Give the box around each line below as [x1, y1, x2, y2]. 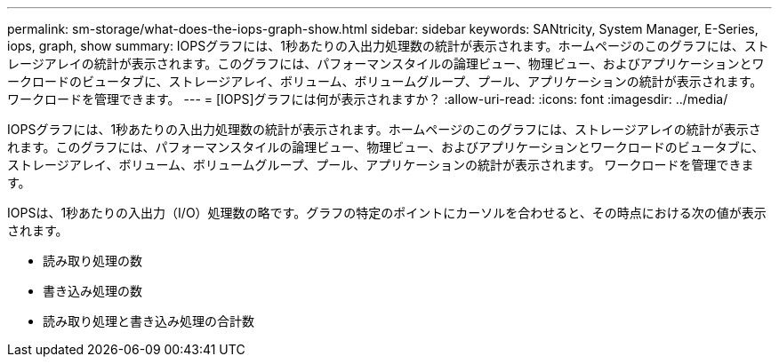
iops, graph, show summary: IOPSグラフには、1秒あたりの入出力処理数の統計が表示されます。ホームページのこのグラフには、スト [7, 38, 769, 53]
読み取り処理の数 [43, 253, 142, 268]
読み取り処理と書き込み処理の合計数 [43, 313, 254, 328]
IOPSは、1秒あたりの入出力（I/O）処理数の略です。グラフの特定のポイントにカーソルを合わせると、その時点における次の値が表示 [7, 205, 767, 220]
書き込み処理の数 [43, 283, 142, 298]
